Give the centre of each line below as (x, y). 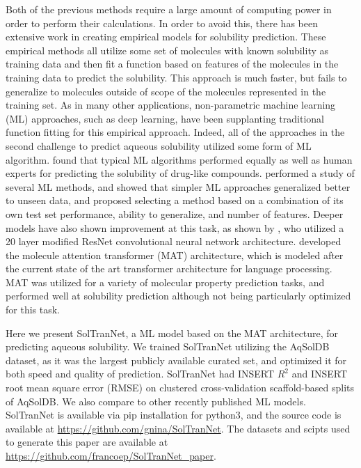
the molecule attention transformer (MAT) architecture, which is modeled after (175, 255)
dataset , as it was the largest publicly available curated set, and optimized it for (176, 360)
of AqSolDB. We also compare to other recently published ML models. (156, 401)
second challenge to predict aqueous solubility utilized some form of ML (159, 145)
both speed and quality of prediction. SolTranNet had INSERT (140, 374)
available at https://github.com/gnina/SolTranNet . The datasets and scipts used (178, 428)
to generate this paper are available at (87, 442)
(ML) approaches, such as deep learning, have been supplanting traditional (165, 118)
